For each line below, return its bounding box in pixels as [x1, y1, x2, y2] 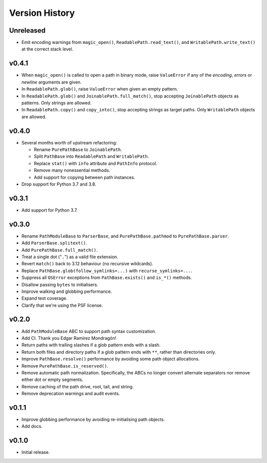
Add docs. [21, 423, 43, 429]
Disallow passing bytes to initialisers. [21, 281, 98, 287]
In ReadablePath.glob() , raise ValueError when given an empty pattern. [21, 86, 178, 92]
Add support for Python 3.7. [21, 207, 78, 213]
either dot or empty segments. [21, 376, 84, 383]
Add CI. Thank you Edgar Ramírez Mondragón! [21, 335, 117, 341]
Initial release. [21, 449, 50, 455]
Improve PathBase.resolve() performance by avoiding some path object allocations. [21, 356, 200, 362]
